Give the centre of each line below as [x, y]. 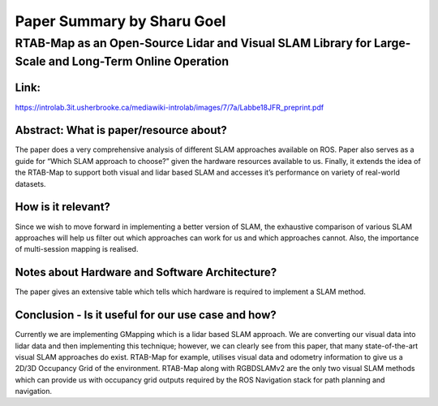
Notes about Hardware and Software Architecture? [146, 272]
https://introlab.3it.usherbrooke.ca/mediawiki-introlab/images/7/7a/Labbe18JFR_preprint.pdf [170, 107]
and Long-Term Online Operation [139, 61]
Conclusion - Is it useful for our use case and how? [146, 315]
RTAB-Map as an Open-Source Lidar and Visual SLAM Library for [193, 43]
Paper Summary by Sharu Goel [120, 21]
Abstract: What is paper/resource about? [121, 130]
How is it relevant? [63, 207]
